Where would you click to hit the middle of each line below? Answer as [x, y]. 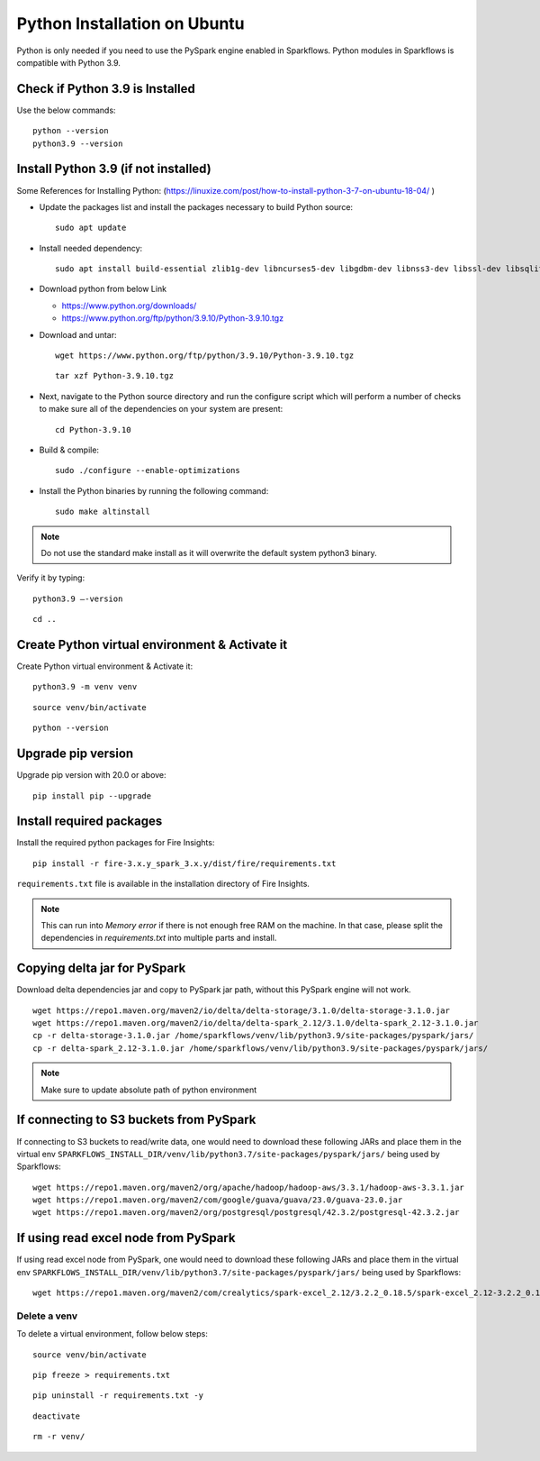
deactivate [57, 1416]
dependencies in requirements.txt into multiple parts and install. [159, 938]
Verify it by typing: [51, 578]
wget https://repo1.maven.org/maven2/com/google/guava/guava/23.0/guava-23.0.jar [218, 1200]
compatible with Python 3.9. [69, 62]
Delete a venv [47, 1316]
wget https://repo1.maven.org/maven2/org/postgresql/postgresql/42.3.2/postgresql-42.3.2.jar [246, 1213]
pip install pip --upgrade [92, 796]
